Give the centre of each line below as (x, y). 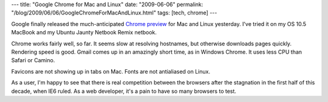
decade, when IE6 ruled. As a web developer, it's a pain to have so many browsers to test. (124, 91)
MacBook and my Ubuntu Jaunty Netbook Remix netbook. (84, 33)
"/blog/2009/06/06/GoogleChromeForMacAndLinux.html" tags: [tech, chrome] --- (114, 13)
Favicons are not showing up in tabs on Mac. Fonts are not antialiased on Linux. (111, 71)
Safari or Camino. (33, 60)
